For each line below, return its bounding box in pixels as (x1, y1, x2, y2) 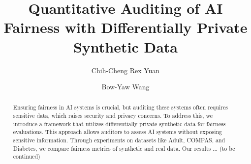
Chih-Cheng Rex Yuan (91, 65, 160, 75)
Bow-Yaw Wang (101, 82, 150, 92)
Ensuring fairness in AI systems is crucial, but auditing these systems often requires (13, 103, 228, 111)
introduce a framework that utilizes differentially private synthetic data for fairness (13, 119, 226, 128)
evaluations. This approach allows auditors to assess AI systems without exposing (13, 128, 222, 136)
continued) (13, 152, 40, 161)
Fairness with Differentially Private (3, 17, 248, 37)
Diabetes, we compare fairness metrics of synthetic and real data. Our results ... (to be (13, 144, 235, 152)
